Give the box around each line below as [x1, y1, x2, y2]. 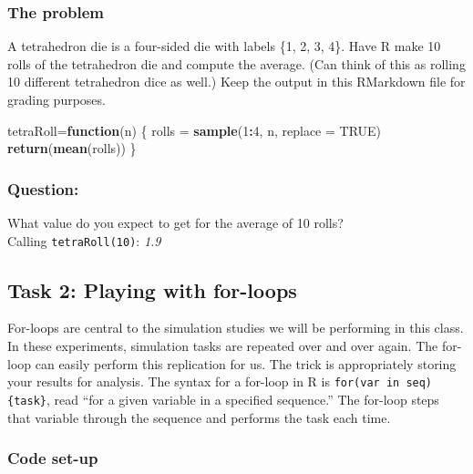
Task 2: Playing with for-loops [7, 275, 297, 304]
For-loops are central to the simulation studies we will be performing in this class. [7, 318, 464, 337]
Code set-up [7, 447, 98, 469]
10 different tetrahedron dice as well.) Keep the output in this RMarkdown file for [7, 72, 466, 91]
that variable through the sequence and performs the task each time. [7, 407, 391, 427]
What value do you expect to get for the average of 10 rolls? [7, 213, 344, 232]
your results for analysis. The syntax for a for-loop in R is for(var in [7, 372, 400, 391]
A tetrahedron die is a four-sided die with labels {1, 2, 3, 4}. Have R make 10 [7, 36, 441, 56]
